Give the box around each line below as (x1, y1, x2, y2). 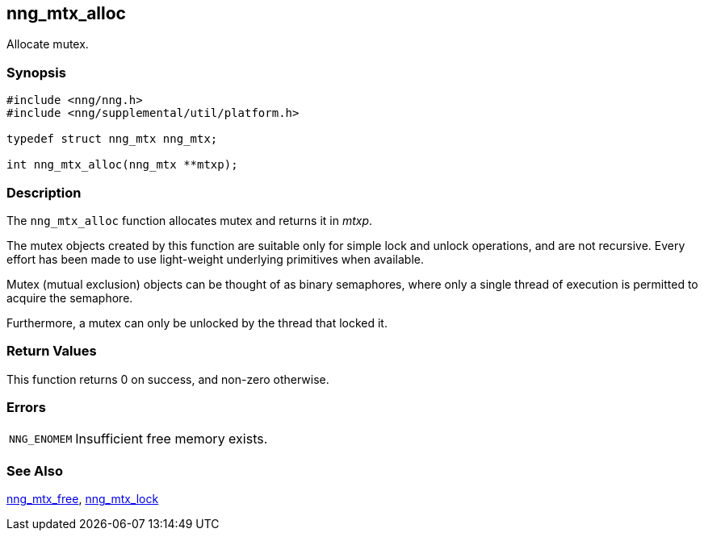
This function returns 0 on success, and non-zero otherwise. (6, 372, 329, 386)
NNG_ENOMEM (9, 432, 73, 445)
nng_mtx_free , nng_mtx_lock (6, 492, 159, 506)
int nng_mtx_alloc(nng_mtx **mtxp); (6, 158, 238, 172)
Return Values (6, 343, 97, 360)
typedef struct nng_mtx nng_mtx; (6, 132, 218, 146)
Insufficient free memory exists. (75, 431, 268, 447)
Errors (6, 399, 46, 416)
